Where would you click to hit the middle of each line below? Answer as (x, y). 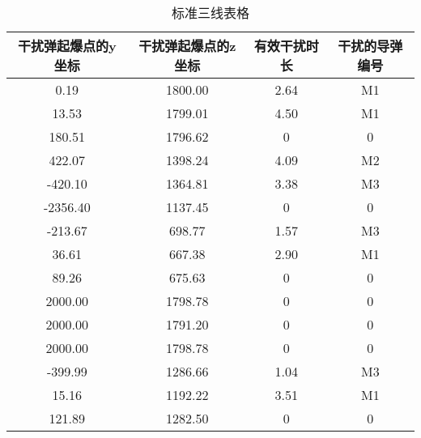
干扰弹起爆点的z (187, 46)
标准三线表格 (210, 13)
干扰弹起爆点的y (67, 46)
